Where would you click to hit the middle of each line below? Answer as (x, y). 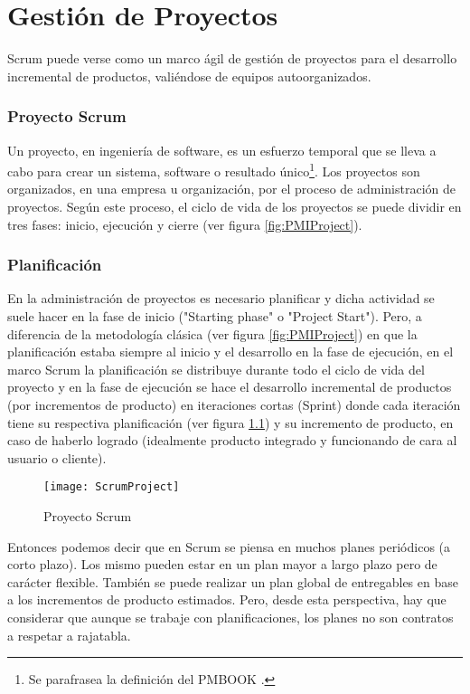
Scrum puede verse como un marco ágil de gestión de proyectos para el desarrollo (232, 58)
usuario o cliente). (57, 457)
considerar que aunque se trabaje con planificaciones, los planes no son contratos (230, 617)
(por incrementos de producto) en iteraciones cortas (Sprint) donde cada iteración (234, 404)
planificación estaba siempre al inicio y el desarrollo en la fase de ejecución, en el (230, 352)
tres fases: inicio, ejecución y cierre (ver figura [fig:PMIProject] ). (185, 224)
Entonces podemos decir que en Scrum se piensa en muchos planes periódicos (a (229, 546)
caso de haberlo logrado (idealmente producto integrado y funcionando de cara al (232, 440)
